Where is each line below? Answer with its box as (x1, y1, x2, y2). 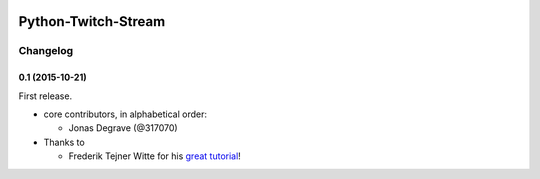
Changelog (18, 44, 74, 58)
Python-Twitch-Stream (18, 13, 166, 30)
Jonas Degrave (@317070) (68, 122, 179, 134)
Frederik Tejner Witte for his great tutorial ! (68, 150, 242, 162)
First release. (18, 90, 73, 102)
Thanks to (43, 136, 85, 148)
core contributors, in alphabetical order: (43, 108, 207, 120)
